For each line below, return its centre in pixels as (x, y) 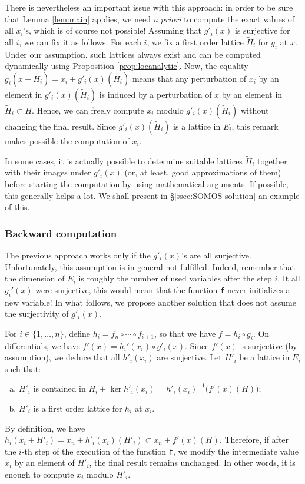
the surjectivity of (37, 314)
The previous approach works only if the (78, 255)
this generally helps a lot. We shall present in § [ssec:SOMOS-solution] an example (152, 195)
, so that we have (185, 333)
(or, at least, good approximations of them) (203, 172)
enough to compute (39, 474)
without (255, 110)
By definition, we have (45, 428)
